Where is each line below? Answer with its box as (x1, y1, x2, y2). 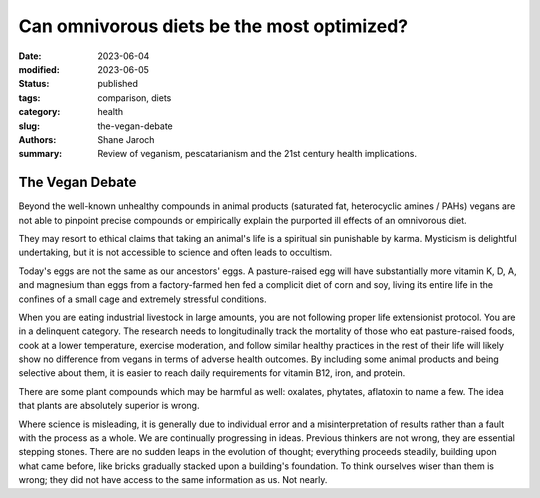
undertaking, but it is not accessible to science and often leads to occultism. (18, 246, 333, 259)
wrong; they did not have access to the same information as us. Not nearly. (18, 474, 328, 486)
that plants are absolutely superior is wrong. (18, 400, 200, 412)
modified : (18, 63, 60, 75)
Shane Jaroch (97, 133, 155, 145)
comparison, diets (97, 91, 172, 104)
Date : (18, 50, 42, 62)
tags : (18, 91, 41, 104)
